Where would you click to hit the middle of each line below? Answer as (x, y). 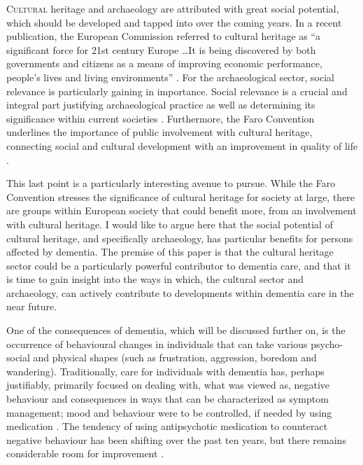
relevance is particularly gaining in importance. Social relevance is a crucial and (177, 91)
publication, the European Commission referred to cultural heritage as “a (164, 36)
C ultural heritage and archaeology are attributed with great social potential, (173, 8)
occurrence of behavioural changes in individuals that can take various (157, 343)
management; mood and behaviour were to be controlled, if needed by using (169, 412)
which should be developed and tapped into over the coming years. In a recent (174, 22)
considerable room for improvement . (85, 453)
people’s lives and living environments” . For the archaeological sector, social (170, 77)
